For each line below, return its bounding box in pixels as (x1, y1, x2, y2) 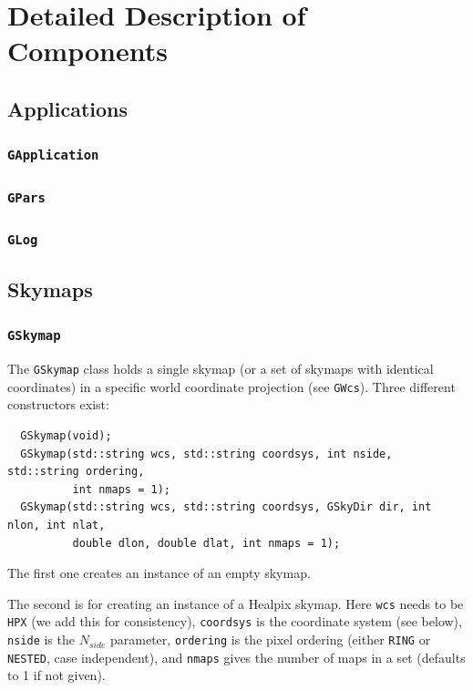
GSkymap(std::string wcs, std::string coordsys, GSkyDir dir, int (20, 500, 432, 514)
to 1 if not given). (7, 665, 106, 685)
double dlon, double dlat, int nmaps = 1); (72, 536, 341, 550)
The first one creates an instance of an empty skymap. (7, 563, 311, 583)
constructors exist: (7, 395, 109, 414)
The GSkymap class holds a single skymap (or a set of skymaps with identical (7, 359, 434, 378)
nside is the (7, 630, 75, 649)
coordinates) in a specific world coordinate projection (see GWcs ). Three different (7, 376, 456, 396)
